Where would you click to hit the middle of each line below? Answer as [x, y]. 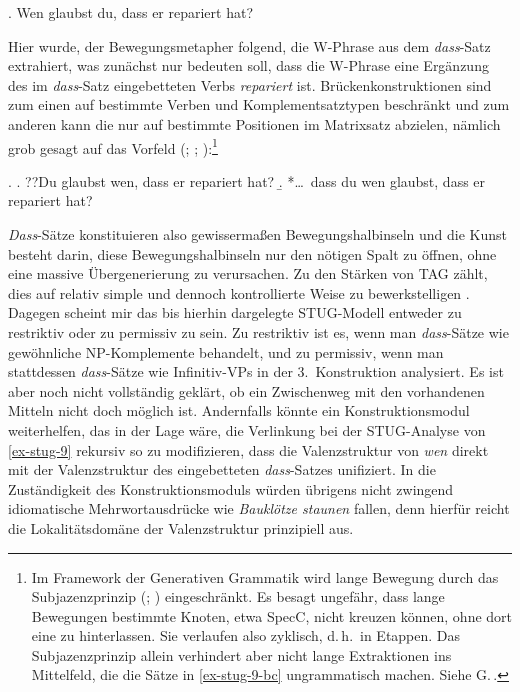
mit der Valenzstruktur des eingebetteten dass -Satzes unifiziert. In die [222, 469]
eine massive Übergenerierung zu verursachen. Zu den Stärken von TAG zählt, [248, 273]
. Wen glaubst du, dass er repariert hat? [131, 12]
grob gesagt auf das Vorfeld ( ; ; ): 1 [113, 146]
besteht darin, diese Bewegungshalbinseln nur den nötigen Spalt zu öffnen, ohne [252, 253]
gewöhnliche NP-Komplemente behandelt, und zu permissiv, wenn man [226, 351]
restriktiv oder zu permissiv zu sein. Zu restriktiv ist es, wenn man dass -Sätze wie [258, 331]
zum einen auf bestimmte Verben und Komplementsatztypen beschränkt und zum [259, 104]
